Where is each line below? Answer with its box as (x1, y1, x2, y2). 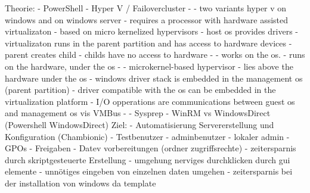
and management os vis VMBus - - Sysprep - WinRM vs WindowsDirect (5, 107, 271, 119)
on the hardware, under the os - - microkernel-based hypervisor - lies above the (5, 60, 293, 72)
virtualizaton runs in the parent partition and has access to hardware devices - (5, 36, 292, 49)
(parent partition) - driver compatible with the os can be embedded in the (5, 83, 276, 96)
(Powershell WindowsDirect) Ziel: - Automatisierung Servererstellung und (5, 118, 274, 130)
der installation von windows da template (5, 176, 156, 189)
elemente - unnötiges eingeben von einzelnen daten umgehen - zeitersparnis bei (5, 165, 293, 178)
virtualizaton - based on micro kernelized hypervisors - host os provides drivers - (5, 25, 298, 38)
